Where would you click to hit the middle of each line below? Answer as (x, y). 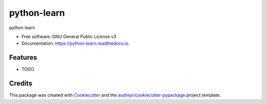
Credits (21, 84)
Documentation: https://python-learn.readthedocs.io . (76, 43)
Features (23, 57)
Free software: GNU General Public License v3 (69, 36)
